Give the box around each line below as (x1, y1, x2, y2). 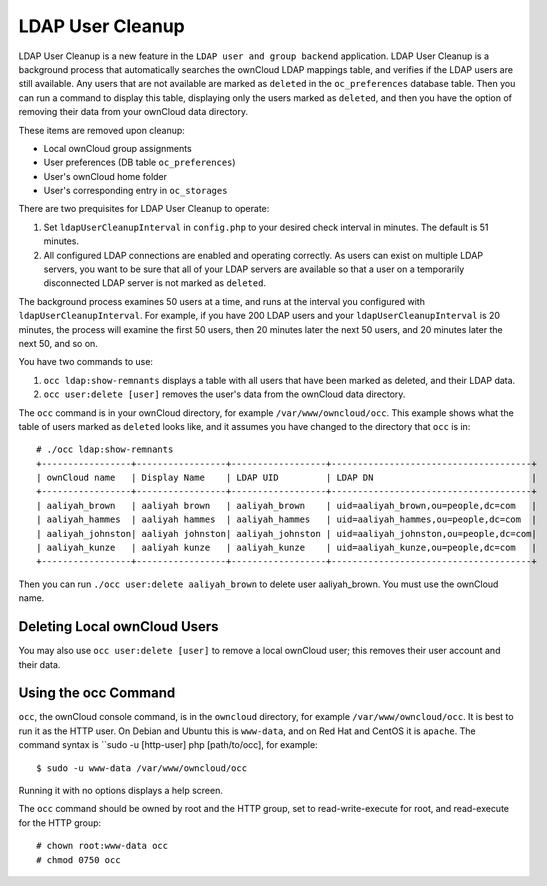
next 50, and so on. (18, 337, 99, 349)
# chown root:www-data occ (36, 840, 169, 852)
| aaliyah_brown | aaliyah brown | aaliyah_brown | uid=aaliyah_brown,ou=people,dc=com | (36, 500, 537, 511)
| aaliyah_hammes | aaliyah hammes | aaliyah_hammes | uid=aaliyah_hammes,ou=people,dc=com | (36, 514, 537, 525)
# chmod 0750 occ (36, 854, 121, 865)
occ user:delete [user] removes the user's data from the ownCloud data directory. (43, 388, 406, 400)
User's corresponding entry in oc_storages (43, 185, 228, 197)
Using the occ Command (18, 685, 176, 702)
